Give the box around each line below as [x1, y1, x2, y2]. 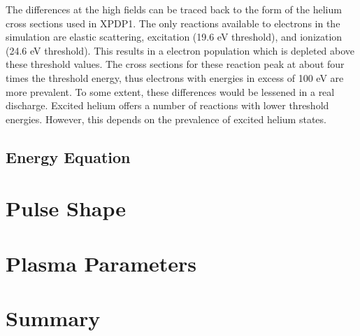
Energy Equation [6, 146, 131, 167]
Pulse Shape [6, 194, 127, 223]
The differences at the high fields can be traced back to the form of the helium [6, 2, 342, 16]
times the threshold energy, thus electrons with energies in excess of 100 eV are [6, 70, 344, 85]
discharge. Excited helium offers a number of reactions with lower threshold [6, 98, 329, 113]
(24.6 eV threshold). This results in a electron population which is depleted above [6, 43, 355, 57]
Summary [6, 304, 101, 332]
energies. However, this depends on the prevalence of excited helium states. [6, 111, 326, 126]
